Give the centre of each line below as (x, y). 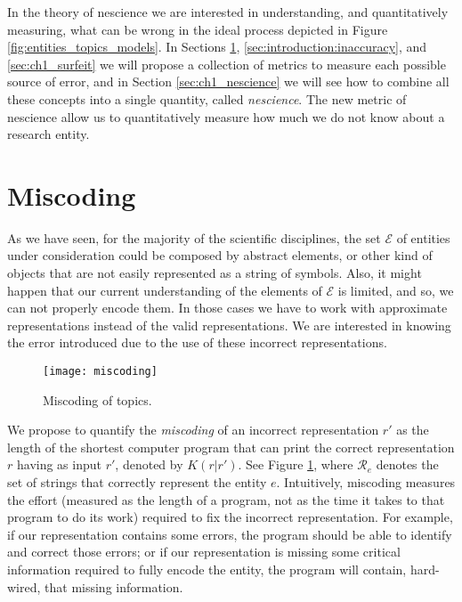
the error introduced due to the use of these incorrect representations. (197, 342)
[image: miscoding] (100, 372)
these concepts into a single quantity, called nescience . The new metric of (207, 98)
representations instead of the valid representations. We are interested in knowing (229, 325)
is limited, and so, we (396, 290)
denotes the (407, 464)
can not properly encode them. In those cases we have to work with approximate (227, 308)
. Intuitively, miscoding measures (366, 482)
